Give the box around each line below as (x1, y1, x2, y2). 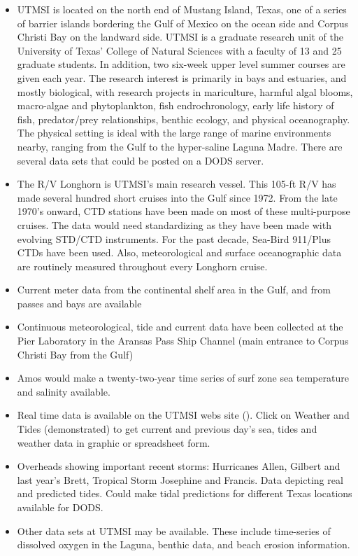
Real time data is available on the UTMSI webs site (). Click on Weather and (17, 408, 350, 422)
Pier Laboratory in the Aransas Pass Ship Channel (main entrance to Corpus (17, 333, 349, 348)
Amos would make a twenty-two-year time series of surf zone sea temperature (17, 370, 349, 385)
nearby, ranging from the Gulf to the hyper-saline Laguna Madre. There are (17, 139, 343, 153)
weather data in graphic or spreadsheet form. (17, 435, 210, 450)
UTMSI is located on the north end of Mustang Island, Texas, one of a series (17, 2, 347, 16)
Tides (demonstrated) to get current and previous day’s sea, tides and (17, 422, 317, 436)
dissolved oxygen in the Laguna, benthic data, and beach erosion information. (17, 537, 350, 552)
